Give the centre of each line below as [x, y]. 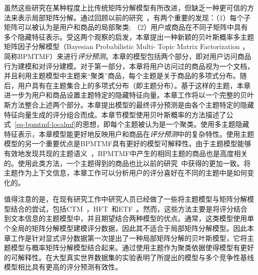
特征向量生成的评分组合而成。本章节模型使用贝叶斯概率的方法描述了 [115, 114]
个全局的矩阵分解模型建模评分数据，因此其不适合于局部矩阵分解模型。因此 [126, 228]
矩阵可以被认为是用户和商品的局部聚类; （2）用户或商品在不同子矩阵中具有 [126, 27]
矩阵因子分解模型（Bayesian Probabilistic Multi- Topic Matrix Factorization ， [127, 46]
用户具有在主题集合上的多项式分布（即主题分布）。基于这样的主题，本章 [134, 85]
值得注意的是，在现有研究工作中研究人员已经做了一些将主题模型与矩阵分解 [126, 199]
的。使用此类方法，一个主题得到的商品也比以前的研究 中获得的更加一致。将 [127, 163]
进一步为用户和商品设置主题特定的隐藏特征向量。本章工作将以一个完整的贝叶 [129, 95]
